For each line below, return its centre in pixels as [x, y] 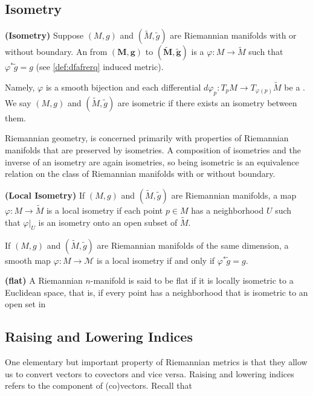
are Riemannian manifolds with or [233, 35]
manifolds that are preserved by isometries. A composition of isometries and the [153, 150]
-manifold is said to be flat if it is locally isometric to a [192, 280]
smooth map [28, 260]
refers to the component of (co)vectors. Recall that [98, 385]
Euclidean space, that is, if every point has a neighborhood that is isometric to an [156, 292]
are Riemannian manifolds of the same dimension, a [193, 245]
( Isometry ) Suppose [44, 35]
